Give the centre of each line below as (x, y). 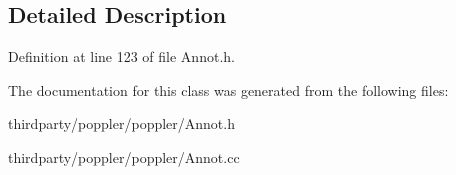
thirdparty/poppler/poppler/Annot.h (121, 123)
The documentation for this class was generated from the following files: (228, 89)
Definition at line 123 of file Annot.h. (121, 56)
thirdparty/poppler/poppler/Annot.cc (124, 156)
